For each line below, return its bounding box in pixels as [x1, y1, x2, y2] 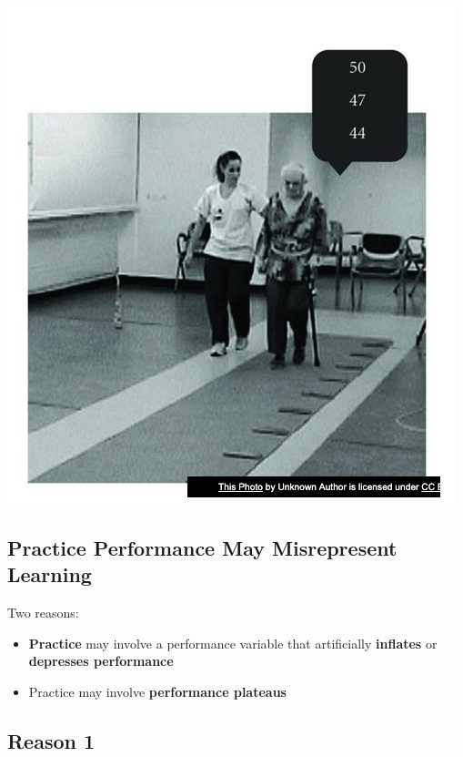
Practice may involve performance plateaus [28, 681, 287, 701]
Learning [7, 560, 92, 588]
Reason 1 [7, 726, 96, 754]
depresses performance [28, 651, 174, 670]
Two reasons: [7, 603, 79, 622]
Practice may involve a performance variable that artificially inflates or [28, 633, 438, 652]
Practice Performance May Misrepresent [7, 533, 398, 561]
